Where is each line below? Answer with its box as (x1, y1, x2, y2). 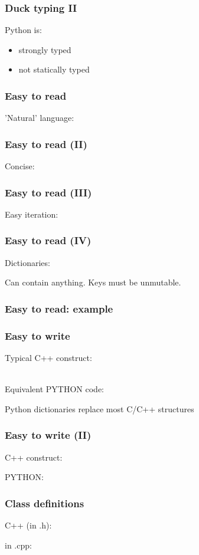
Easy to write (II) (5, 428, 92, 442)
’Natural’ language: (5, 111, 74, 124)
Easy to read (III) (5, 185, 92, 199)
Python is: (5, 24, 42, 36)
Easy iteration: (5, 208, 58, 220)
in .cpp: (5, 538, 32, 551)
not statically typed (18, 63, 90, 75)
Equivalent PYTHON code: (5, 383, 105, 395)
